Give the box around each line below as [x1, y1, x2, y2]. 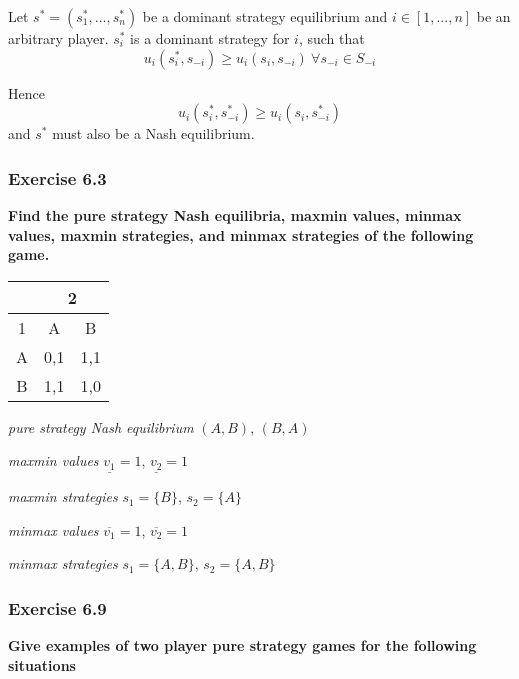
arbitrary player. [8, 28, 109, 48]
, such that [298, 28, 365, 48]
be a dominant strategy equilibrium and [142, 6, 388, 26]
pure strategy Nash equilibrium [8, 416, 194, 437]
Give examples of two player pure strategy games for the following [8, 635, 477, 656]
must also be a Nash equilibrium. [52, 123, 255, 144]
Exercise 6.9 [8, 595, 107, 620]
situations [8, 654, 76, 675]
